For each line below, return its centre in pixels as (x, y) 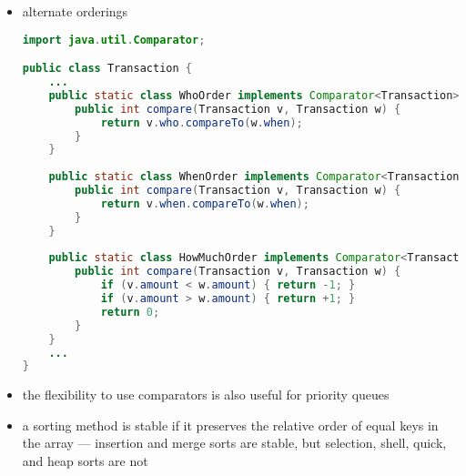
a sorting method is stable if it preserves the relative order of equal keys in (230, 425)
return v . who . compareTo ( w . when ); (202, 122)
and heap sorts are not (85, 461)
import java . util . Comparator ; (114, 40)
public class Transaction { (107, 69)
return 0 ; (130, 312)
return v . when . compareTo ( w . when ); (205, 203)
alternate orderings (75, 11)
